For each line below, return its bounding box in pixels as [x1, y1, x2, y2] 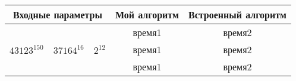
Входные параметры [12, 8, 102, 21]
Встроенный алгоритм [188, 8, 286, 21]
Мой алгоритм [115, 8, 180, 21]
